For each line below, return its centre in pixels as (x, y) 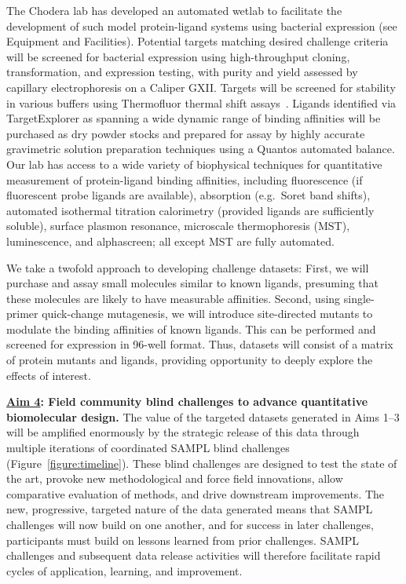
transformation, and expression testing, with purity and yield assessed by (182, 72)
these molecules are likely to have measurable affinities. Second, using (174, 298)
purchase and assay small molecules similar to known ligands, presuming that (192, 283)
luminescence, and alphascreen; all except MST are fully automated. (170, 241)
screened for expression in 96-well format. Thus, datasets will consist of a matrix (200, 344)
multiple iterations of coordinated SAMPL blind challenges (148, 448)
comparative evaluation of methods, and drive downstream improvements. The (196, 493)
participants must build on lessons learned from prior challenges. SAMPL (183, 540)
